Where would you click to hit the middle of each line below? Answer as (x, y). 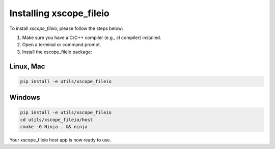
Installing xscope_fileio (59, 13)
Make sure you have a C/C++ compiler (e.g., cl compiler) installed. (92, 38)
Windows (25, 98)
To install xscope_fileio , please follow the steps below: (66, 28)
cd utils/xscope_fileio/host (57, 120)
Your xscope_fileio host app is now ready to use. (60, 140)
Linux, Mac (27, 66)
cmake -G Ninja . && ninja (54, 127)
